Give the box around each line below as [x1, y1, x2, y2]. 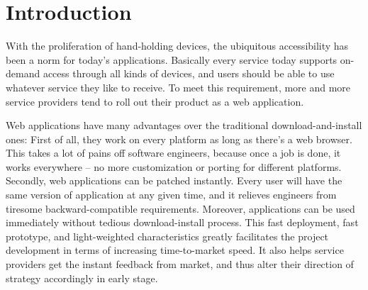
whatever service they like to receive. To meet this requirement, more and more [6, 79, 351, 94]
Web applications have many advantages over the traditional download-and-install [6, 118, 362, 133]
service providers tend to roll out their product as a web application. [6, 94, 304, 108]
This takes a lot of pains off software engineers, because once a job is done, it [6, 145, 341, 160]
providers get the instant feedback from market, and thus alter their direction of [6, 257, 354, 272]
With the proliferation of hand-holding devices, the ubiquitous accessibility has [6, 38, 349, 53]
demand [6, 66, 40, 81]
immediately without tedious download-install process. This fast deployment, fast [6, 215, 359, 230]
